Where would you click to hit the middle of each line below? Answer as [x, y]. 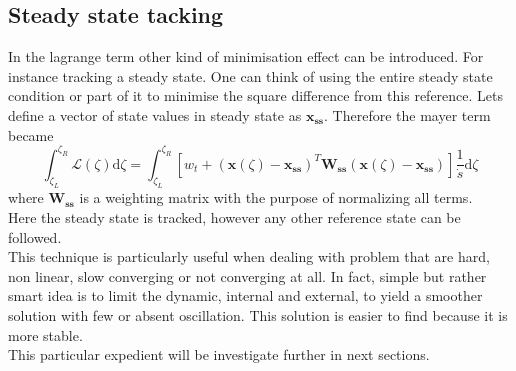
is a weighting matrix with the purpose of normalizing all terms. [276, 197]
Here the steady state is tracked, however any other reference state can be [234, 217]
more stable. [45, 334]
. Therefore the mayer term [407, 114]
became [31, 134]
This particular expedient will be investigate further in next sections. [219, 354]
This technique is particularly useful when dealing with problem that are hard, [249, 256]
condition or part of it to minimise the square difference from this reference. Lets [256, 95]
